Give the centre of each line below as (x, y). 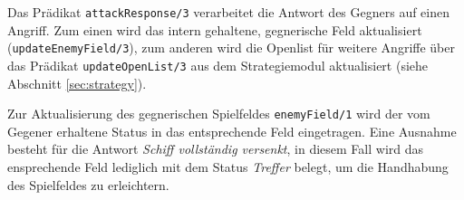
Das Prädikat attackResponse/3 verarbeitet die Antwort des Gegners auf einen (229, 12)
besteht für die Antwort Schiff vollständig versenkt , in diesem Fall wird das (216, 149)
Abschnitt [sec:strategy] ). (77, 83)
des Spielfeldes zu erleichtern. (88, 184)
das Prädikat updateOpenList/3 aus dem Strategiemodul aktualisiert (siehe (218, 65)
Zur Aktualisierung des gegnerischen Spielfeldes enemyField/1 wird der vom (219, 114)
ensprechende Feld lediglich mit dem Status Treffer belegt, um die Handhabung (228, 167)
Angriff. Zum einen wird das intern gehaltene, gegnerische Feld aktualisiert (215, 29)
